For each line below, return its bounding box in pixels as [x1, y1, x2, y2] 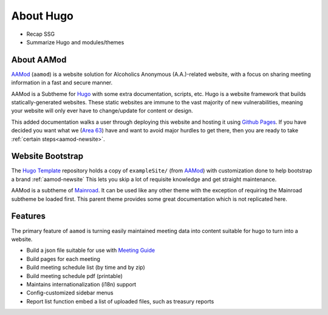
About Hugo [11, 9, 74, 22]
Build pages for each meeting [26, 255, 100, 262]
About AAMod [11, 55, 67, 65]
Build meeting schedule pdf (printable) [26, 272, 123, 279]
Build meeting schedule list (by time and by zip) [26, 264, 145, 271]
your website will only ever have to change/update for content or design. [11, 107, 193, 115]
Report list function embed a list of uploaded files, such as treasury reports [26, 297, 214, 305]
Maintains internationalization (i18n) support [26, 280, 137, 288]
